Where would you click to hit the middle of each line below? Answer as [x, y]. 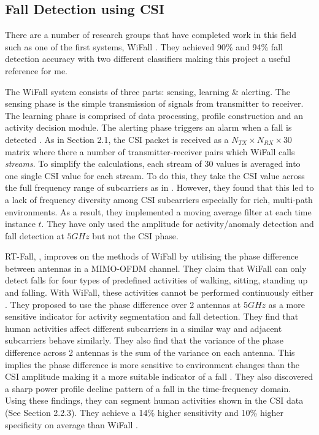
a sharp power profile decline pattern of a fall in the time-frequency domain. [148, 388]
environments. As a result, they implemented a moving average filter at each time [158, 211]
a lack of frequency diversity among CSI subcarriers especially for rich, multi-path [159, 199]
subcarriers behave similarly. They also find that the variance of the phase [144, 340]
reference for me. [36, 70]
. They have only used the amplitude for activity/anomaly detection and [178, 224]
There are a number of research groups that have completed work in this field [151, 35]
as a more [286, 304]
